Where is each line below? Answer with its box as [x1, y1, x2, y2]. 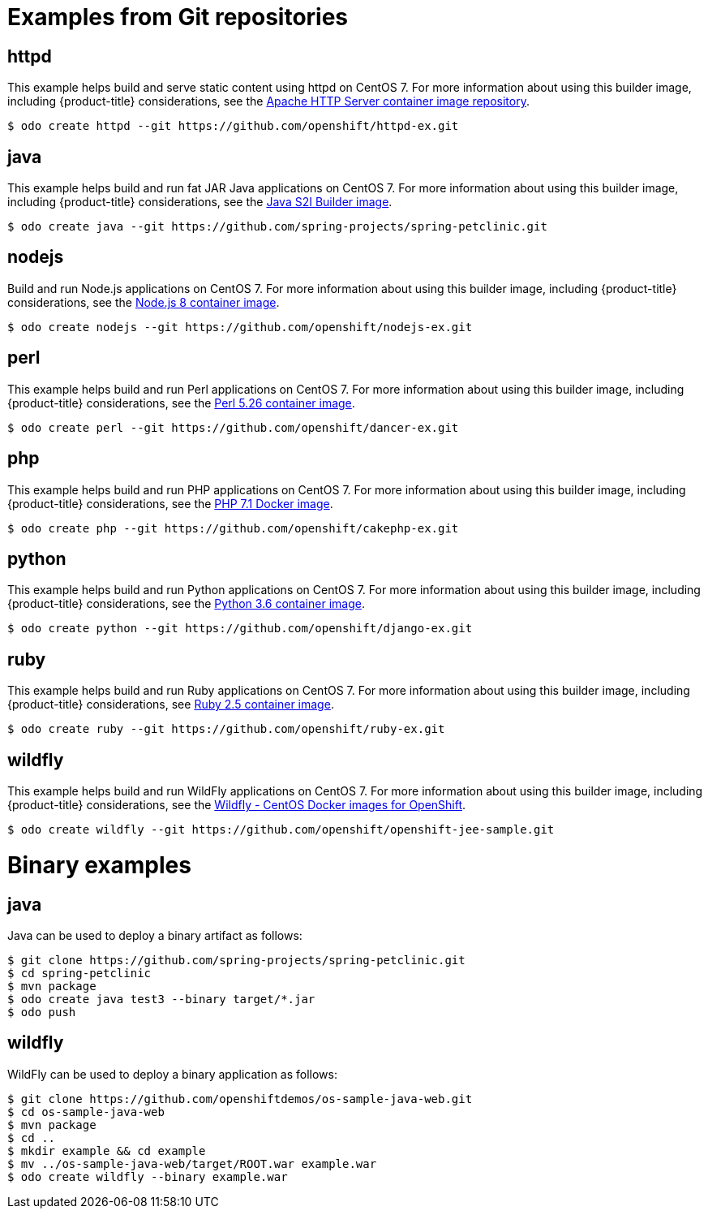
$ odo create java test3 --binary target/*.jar [7, 993, 315, 1006]
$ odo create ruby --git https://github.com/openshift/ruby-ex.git [7, 722, 445, 736]
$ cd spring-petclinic [7, 967, 152, 980]
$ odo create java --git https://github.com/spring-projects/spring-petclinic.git [7, 220, 547, 234]
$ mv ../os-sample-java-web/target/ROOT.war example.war [7, 1157, 377, 1170]
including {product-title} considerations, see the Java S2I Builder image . [7, 195, 393, 209]
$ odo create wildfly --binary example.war [7, 1170, 288, 1183]
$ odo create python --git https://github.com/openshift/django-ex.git [7, 622, 473, 636]
